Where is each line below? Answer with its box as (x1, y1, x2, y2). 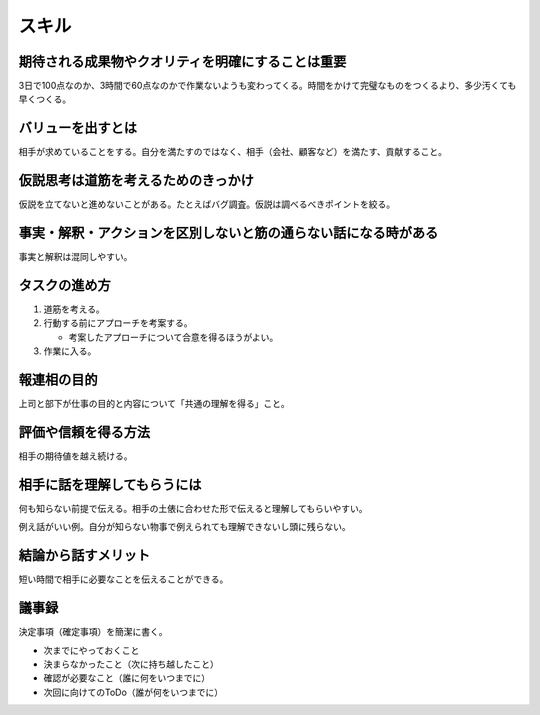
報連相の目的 (18, 371, 98, 389)
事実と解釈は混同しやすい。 (18, 251, 133, 263)
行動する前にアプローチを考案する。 (43, 317, 193, 329)
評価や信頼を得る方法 (18, 423, 150, 440)
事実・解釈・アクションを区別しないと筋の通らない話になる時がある (18, 225, 439, 242)
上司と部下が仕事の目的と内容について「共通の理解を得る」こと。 (18, 398, 290, 410)
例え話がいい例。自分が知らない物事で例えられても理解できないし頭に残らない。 (18, 521, 351, 533)
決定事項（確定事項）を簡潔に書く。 (18, 626, 168, 638)
